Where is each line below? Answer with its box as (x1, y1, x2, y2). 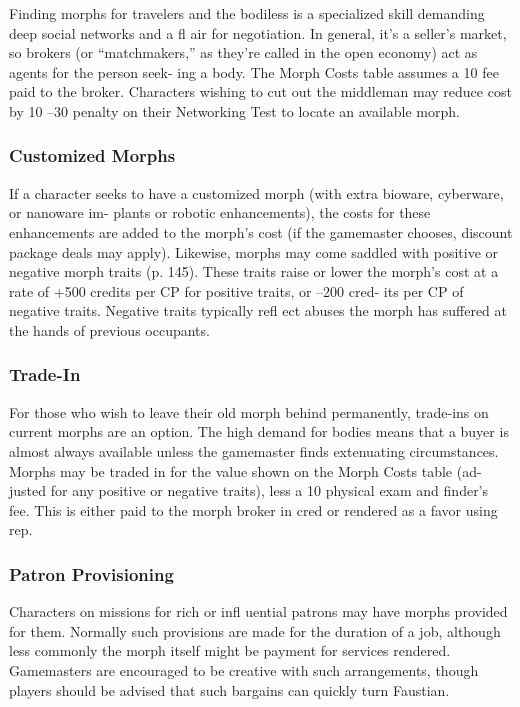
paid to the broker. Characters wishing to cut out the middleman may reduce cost (9, 81, 512, 102)
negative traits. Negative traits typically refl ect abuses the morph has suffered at (9, 300, 508, 321)
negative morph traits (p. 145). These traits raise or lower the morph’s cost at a (9, 261, 499, 282)
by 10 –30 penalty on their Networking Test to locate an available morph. (9, 100, 460, 121)
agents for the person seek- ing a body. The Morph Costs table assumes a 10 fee (9, 61, 499, 82)
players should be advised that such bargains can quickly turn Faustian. (9, 679, 450, 700)
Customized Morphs (9, 143, 176, 168)
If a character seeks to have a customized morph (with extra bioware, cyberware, (9, 182, 504, 203)
